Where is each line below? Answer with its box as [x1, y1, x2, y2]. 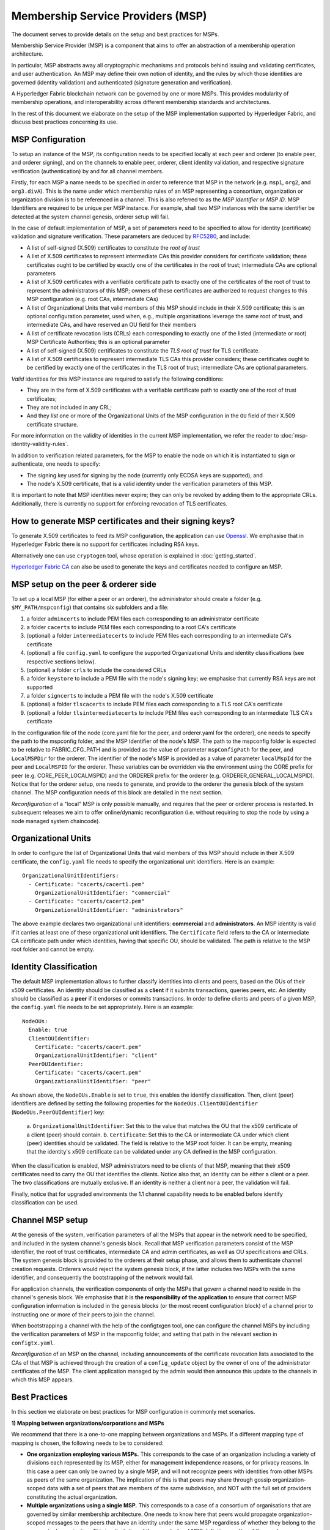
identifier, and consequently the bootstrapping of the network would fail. [11, 1274, 194, 1282]
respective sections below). [26, 658, 97, 665]
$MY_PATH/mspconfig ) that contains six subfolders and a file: [11, 603, 169, 611]
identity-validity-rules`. [11, 441, 69, 448]
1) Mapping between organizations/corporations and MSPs [11, 1419, 164, 1427]
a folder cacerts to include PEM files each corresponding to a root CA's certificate [26, 623, 237, 630]
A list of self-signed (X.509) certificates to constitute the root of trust [26, 244, 200, 251]
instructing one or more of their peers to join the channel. [11, 1310, 156, 1318]
